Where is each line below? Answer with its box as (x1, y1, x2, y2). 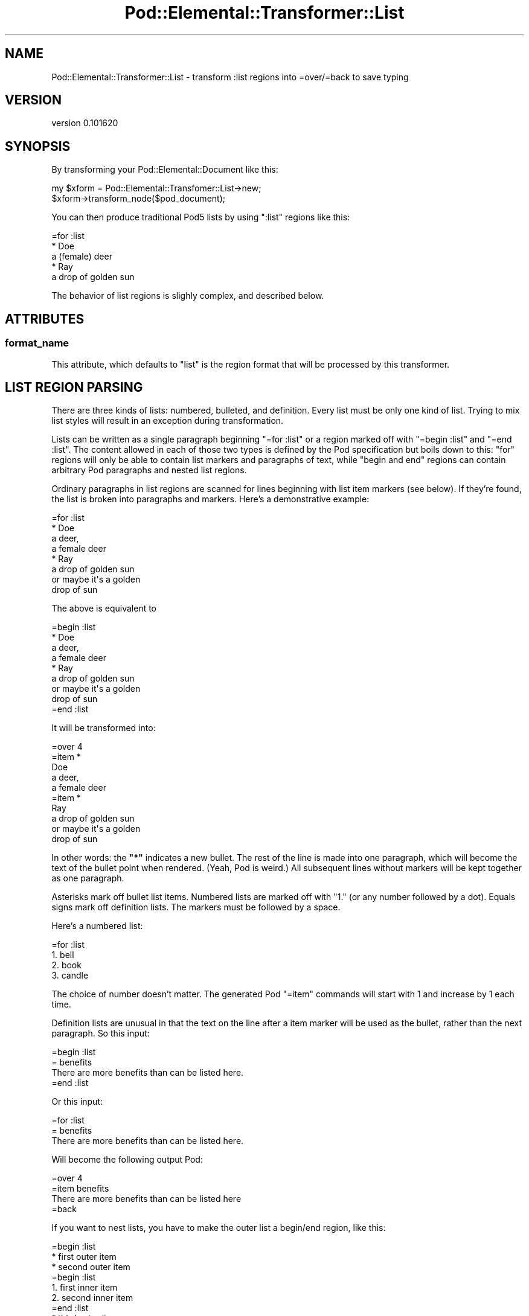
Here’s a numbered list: (51, 921, 143, 931)
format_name (5, 337, 69, 350)
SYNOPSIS (5, 138, 71, 154)
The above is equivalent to (51, 603, 157, 614)
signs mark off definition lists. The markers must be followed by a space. (51, 902, 341, 913)
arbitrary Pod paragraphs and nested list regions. (51, 465, 247, 476)
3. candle (51, 970, 89, 981)
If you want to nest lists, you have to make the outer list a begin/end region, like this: (51, 1222, 386, 1233)
